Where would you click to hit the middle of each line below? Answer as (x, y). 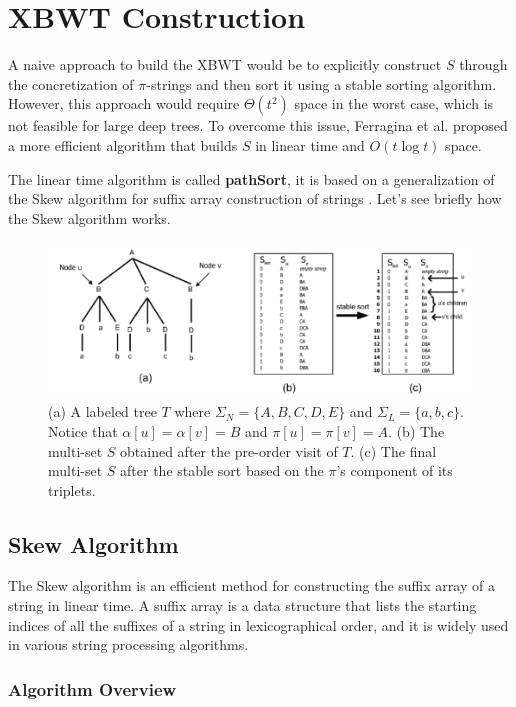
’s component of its (394, 470)
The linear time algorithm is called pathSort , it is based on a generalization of (251, 178)
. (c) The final (393, 450)
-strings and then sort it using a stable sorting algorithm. (321, 83)
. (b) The (416, 430)
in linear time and (310, 144)
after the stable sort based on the (222, 470)
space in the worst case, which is (394, 103)
